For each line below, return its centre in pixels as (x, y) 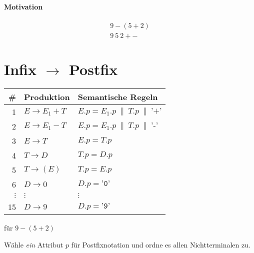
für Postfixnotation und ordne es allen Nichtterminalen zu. (161, 244)
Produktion (47, 96)
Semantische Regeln (118, 96)
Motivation (23, 6)
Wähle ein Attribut (34, 244)
